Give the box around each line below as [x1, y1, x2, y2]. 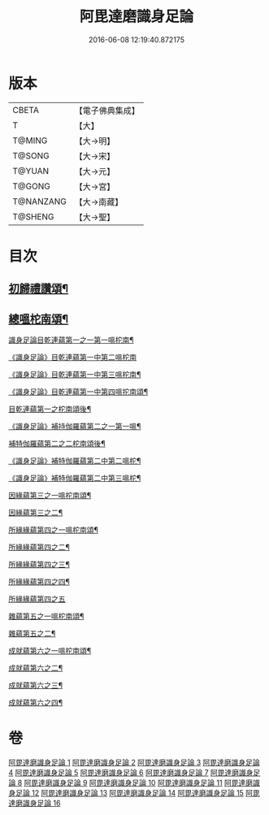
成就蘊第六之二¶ [8, 663, 63, 673]
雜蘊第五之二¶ [8, 629, 56, 639]
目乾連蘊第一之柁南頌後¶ [8, 404, 92, 414]
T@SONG [12, 150, 50, 161]
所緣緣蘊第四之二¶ [8, 542, 71, 553]
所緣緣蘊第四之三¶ [8, 560, 71, 570]
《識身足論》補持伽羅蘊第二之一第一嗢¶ [8, 422, 141, 431]
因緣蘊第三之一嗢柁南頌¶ [8, 491, 92, 501]
